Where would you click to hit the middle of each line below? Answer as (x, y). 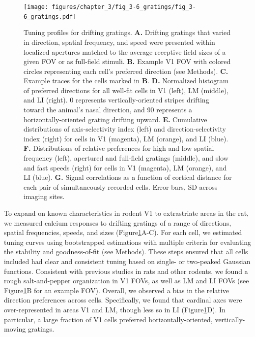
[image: (36, 7)
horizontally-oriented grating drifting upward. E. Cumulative (115, 119)
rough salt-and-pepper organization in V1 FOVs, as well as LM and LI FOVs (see (127, 281)
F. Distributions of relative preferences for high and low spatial (119, 148)
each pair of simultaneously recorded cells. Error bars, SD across (121, 186)
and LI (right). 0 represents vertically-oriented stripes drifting (116, 100)
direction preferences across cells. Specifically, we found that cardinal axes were (123, 300)
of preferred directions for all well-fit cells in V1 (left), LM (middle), (126, 90)
